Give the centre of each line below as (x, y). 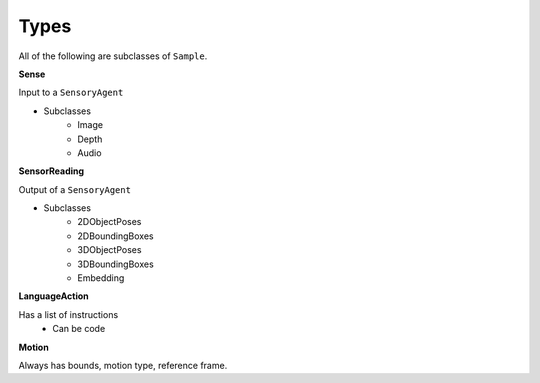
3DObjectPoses (109, 250)
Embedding (101, 278)
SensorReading (51, 171)
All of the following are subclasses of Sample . (113, 56)
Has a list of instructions (68, 314)
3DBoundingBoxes (115, 264)
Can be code (79, 329)
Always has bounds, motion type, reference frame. (123, 365)
